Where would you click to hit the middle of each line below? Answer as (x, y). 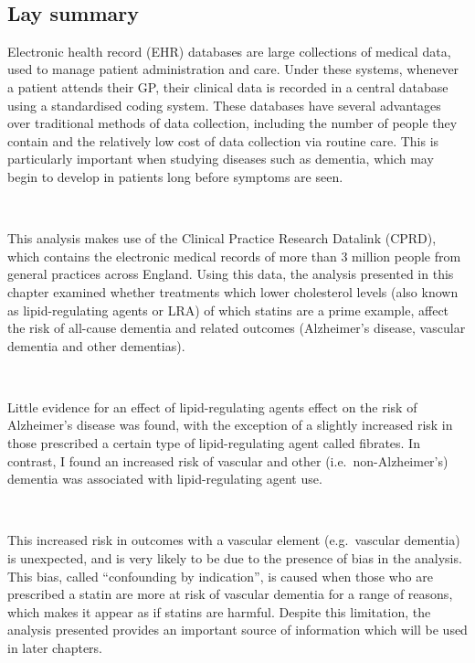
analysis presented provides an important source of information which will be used (237, 630)
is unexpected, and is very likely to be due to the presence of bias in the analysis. (235, 558)
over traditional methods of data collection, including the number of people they (232, 123)
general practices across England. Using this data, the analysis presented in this (231, 274)
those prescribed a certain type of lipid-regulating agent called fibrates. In (214, 443)
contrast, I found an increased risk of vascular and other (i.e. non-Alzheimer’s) (228, 460)
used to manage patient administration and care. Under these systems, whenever (233, 69)
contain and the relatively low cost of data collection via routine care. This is (223, 140)
